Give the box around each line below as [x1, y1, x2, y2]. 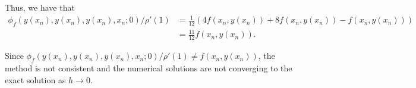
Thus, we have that [5, 1, 75, 13]
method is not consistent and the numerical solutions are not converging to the [5, 62, 292, 74]
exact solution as [5, 73, 66, 86]
